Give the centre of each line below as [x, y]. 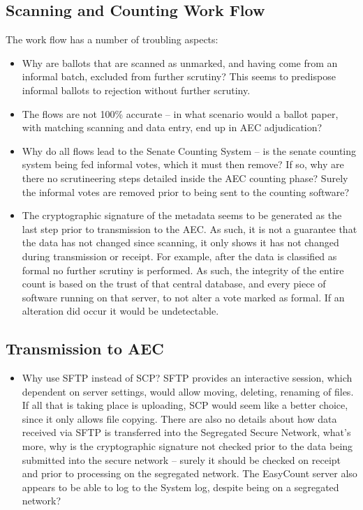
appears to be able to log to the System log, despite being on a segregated [180, 487]
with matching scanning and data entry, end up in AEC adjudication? [172, 127]
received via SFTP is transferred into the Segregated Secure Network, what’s [186, 432]
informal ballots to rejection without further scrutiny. [136, 90]
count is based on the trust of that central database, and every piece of [174, 284]
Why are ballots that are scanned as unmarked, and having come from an [180, 62]
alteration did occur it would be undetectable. [120, 311]
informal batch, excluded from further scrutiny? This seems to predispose [179, 76]
